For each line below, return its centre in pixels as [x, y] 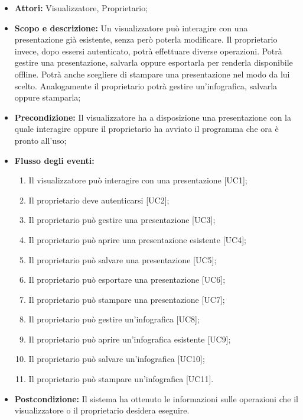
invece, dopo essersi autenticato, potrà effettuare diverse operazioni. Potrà [148, 51]
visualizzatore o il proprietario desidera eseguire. [102, 410]
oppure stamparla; [48, 97]
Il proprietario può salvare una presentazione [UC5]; [123, 259]
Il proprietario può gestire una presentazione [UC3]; [122, 220]
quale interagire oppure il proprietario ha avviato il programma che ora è [146, 129]
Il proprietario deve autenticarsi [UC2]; [99, 200]
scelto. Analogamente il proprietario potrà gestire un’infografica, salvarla [146, 85]
